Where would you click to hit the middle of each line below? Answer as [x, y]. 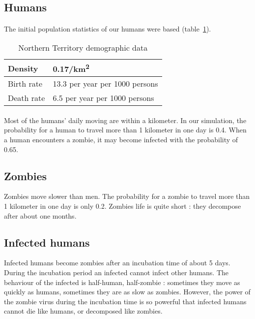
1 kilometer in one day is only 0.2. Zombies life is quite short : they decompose [123, 206]
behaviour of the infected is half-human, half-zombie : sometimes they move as [122, 282]
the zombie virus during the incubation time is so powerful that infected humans [125, 301]
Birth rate [25, 84]
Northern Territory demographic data [83, 47]
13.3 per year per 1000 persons [105, 84]
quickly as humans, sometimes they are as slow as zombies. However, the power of [127, 292]
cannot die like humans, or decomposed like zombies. [83, 311]
